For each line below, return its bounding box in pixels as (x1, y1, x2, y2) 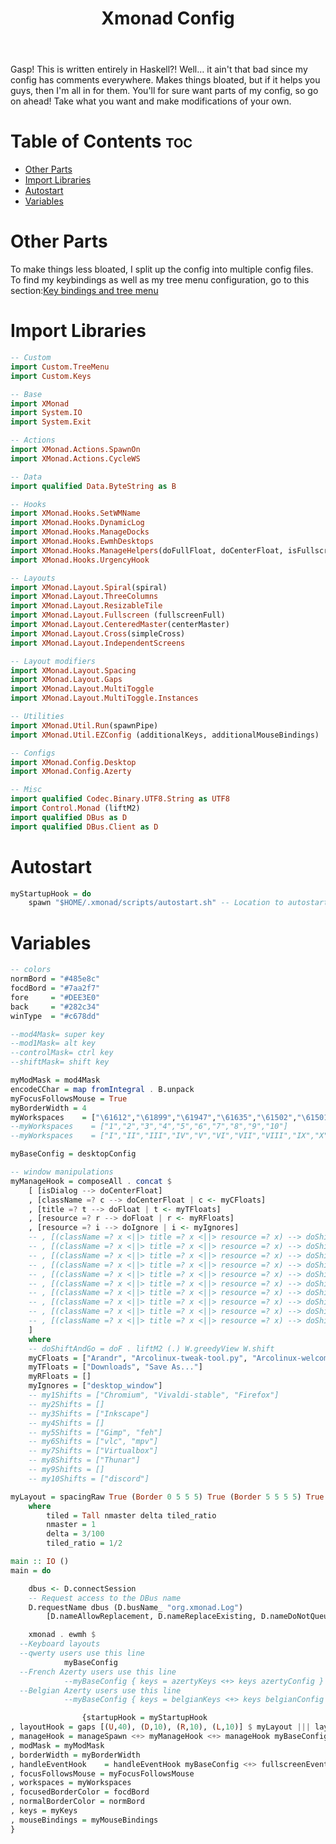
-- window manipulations (10, 1167, 114, 1177)
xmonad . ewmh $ (28, 1630, 97, 1640)
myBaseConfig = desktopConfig (10, 1149, 137, 1159)
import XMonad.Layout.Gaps (10, 675, 123, 685)
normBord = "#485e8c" (10, 974, 101, 984)
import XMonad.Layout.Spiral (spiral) (10, 582, 168, 592)
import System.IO (10, 408, 83, 418)
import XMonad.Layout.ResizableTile (10, 601, 163, 611)
